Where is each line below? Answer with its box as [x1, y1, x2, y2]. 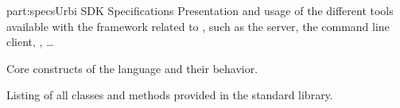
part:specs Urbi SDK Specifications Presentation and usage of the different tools [6, 2, 394, 18]
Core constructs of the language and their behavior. [6, 60, 258, 76]
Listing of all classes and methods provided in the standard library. [6, 87, 333, 103]
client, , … [6, 33, 54, 50]
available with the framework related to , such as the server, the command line [6, 17, 390, 34]
